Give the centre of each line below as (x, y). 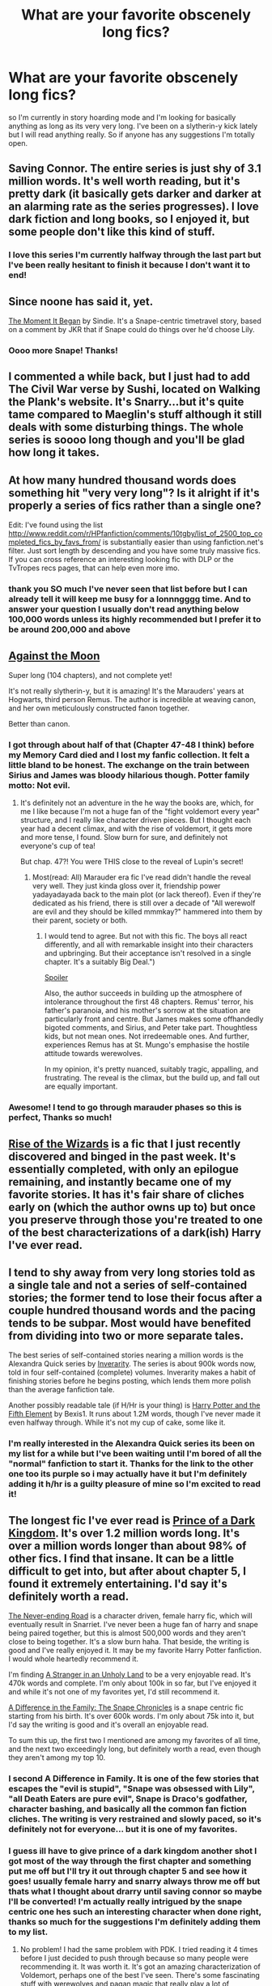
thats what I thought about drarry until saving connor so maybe (135, 1891)
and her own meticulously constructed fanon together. (99, 708)
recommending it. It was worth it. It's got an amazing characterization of (140, 1967)
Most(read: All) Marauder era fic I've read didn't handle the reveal (141, 877)
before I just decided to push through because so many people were (134, 1958)
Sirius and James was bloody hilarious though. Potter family (129, 775)
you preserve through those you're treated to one (136, 1219)
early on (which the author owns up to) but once (132, 1207)
